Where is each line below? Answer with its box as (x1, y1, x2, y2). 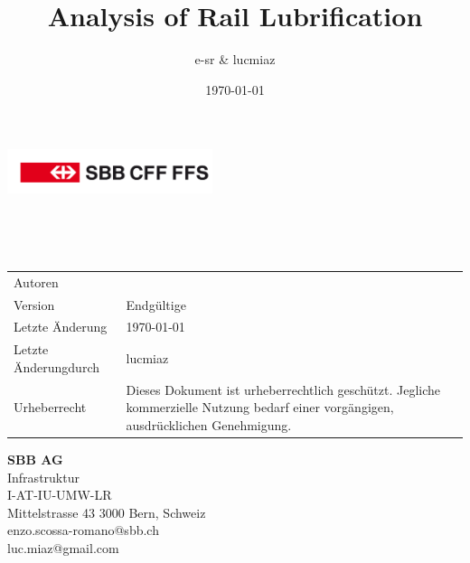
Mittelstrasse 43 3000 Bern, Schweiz (7, 502, 206, 521)
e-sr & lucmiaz (194, 50, 276, 69)
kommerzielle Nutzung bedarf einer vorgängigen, (126, 398, 394, 417)
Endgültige (126, 295, 186, 314)
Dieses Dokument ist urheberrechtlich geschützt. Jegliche (126, 380, 441, 399)
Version (14, 295, 55, 314)
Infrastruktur (7, 467, 80, 486)
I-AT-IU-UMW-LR (7, 485, 112, 504)
